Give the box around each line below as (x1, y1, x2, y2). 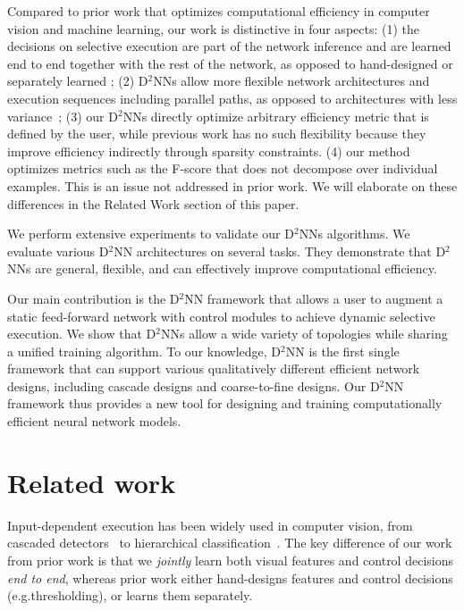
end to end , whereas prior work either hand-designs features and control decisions (7, 568, 453, 587)
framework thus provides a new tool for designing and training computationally (7, 394, 443, 413)
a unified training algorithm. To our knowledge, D (7, 341, 282, 360)
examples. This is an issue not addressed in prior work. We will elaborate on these (7, 176, 458, 195)
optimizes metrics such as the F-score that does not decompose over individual (7, 159, 438, 178)
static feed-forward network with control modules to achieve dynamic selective (7, 306, 435, 325)
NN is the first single (285, 341, 400, 360)
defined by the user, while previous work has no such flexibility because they (7, 124, 426, 143)
